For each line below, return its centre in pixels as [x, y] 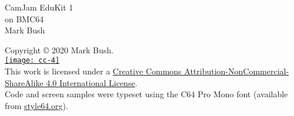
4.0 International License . [92, 82]
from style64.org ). [36, 105]
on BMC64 [24, 18]
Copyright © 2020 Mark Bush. [59, 50]
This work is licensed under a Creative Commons [93, 71]
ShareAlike [24, 82]
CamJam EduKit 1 [39, 7]
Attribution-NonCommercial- [237, 71]
